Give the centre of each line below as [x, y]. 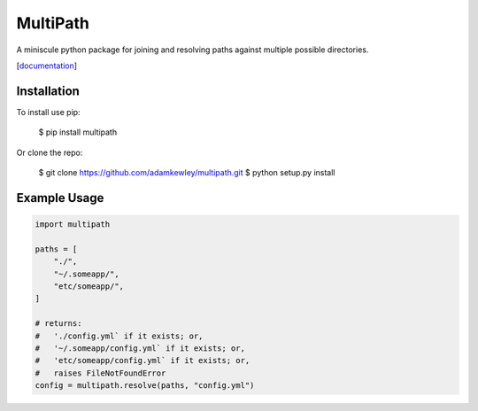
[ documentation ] [47, 66]
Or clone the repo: [50, 152]
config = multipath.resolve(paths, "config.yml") [145, 386]
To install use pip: [48, 112]
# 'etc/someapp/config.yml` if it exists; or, [143, 361]
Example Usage [60, 198]
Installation [48, 91]
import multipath [73, 225]
